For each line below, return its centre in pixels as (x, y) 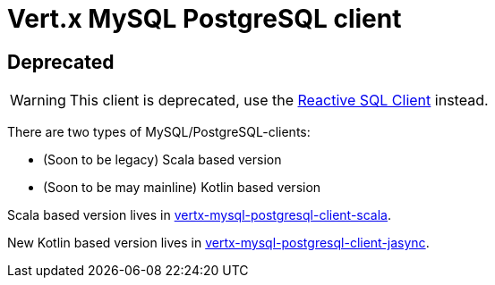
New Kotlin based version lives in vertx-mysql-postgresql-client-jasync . (218, 243)
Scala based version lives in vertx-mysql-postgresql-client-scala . (200, 215)
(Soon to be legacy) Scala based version (162, 160)
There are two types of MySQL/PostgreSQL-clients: (159, 132)
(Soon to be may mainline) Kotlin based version (182, 188)
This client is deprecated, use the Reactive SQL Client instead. (279, 101)
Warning (38, 101)
